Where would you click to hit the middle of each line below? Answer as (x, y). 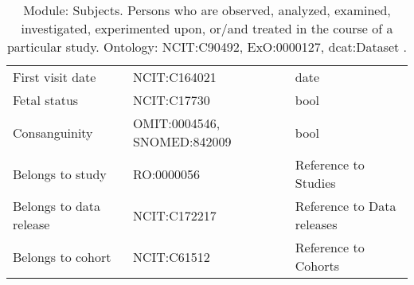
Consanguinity (53, 132)
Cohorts (317, 265)
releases (316, 224)
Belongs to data (57, 206)
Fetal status (46, 100)
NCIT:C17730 (171, 100)
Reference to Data (346, 206)
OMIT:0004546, (176, 123)
